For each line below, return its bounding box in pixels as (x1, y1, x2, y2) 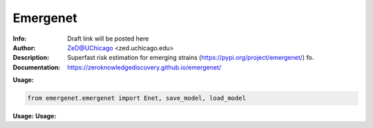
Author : (12, 43, 36, 52)
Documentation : (12, 63, 61, 72)
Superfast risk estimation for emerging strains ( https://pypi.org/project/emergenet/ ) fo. (67, 54, 314, 62)
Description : (12, 54, 50, 62)
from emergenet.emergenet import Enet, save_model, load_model (27, 94, 247, 103)
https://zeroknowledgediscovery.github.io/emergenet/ (67, 63, 222, 72)
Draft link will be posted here (67, 34, 149, 43)
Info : (12, 34, 27, 43)
